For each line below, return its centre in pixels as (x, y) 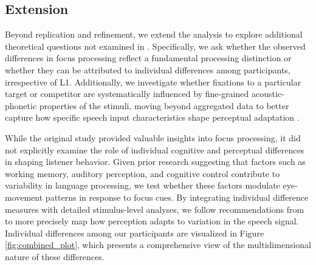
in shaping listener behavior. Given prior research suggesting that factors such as (155, 162)
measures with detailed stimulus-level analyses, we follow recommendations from (155, 209)
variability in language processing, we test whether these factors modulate (143, 185)
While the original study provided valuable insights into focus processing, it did (153, 137)
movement (24, 197)
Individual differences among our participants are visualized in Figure (135, 233)
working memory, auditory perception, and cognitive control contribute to (143, 173)
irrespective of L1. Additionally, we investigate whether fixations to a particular (153, 82)
